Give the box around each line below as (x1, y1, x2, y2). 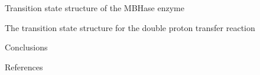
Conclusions (5, 41, 48, 53)
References (5, 60, 43, 73)
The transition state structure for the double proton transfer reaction (5, 21, 255, 33)
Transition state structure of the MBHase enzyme (5, 2, 184, 13)
